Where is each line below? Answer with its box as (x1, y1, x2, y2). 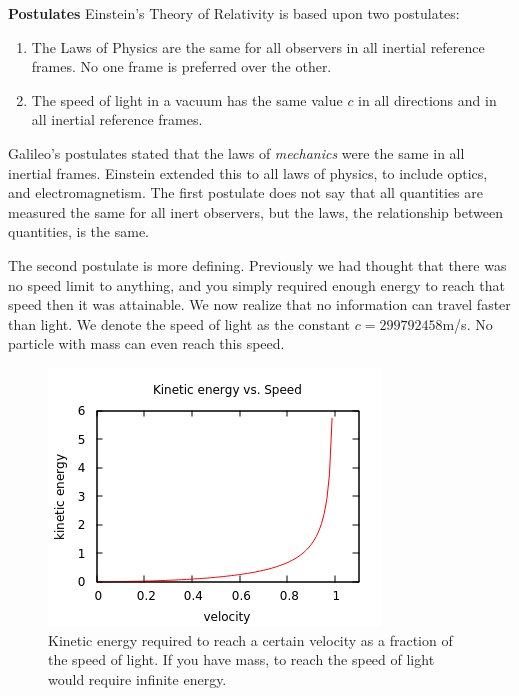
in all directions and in (358, 89, 497, 110)
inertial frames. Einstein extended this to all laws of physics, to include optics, (8, 162, 488, 183)
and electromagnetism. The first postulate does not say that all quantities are (8, 182, 484, 203)
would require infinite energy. (48, 668, 227, 689)
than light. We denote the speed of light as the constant (8, 313, 351, 334)
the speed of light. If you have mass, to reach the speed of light (48, 649, 435, 670)
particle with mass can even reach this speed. (8, 333, 285, 354)
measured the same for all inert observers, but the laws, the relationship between (8, 201, 503, 222)
